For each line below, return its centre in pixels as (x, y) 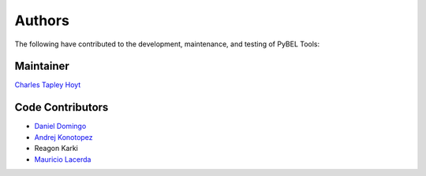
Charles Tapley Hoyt (48, 85)
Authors (42, 20)
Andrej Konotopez (64, 137)
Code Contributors (62, 107)
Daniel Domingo (60, 126)
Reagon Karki (56, 148)
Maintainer (42, 66)
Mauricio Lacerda (63, 159)
